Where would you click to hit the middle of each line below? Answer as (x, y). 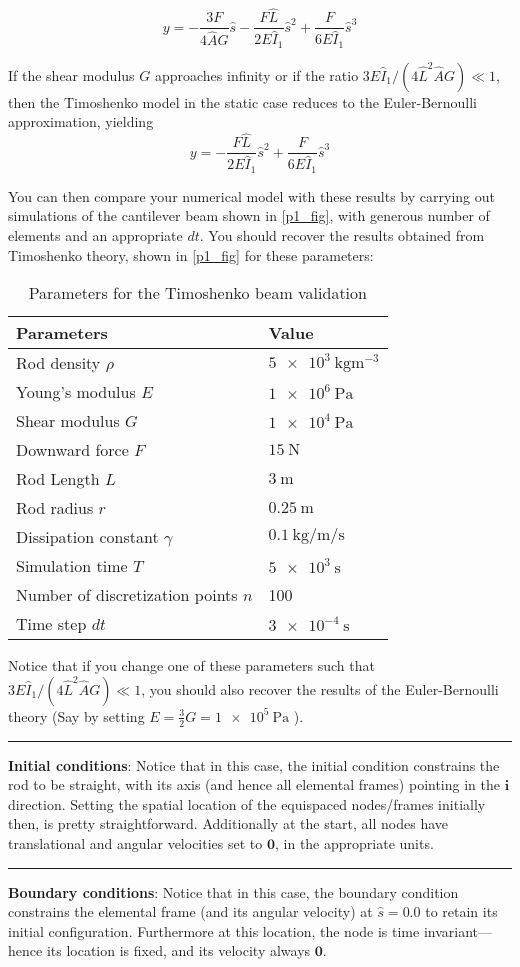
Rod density (58, 363)
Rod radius (55, 508)
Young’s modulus (76, 392)
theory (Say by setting (76, 715)
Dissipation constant (87, 537)
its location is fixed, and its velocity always (178, 950)
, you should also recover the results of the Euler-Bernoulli (320, 688)
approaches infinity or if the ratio (256, 74)
